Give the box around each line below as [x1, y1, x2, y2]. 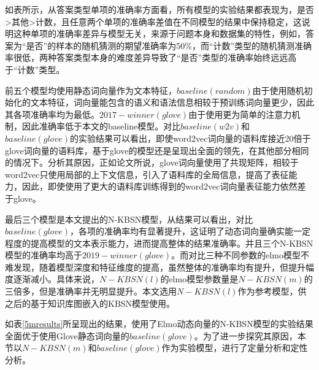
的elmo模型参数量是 [160, 272, 239, 285]
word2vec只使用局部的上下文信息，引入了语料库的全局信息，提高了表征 [5, 168, 289, 180]
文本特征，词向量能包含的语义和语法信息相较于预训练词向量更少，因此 [30, 96, 314, 109]
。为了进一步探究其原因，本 [194, 329, 306, 342]
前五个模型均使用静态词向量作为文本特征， [5, 83, 177, 96]
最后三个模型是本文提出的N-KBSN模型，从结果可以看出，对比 [5, 212, 253, 225]
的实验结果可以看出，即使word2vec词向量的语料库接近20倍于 [69, 131, 311, 144]
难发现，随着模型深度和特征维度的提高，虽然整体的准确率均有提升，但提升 [5, 260, 306, 273]
